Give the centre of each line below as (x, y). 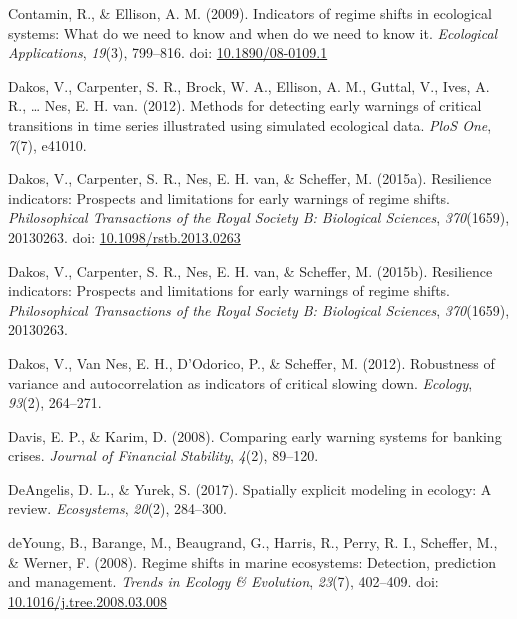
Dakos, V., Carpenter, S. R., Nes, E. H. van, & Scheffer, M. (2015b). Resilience (250, 270)
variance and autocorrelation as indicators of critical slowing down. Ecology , (240, 382)
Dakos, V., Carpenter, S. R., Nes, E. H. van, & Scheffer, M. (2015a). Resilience (250, 178)
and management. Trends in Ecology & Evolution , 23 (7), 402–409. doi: (223, 581)
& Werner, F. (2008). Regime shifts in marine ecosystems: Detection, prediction (252, 561)
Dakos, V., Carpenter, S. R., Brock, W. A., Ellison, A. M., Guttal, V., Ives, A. (249, 85)
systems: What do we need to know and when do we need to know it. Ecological (253, 32)
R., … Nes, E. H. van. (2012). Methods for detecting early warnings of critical (245, 105)
